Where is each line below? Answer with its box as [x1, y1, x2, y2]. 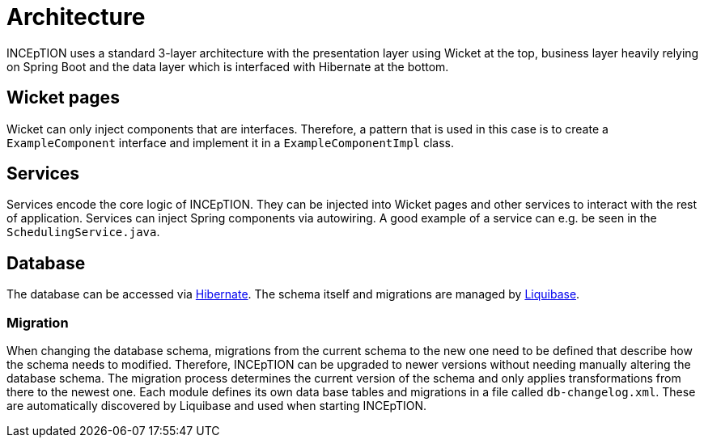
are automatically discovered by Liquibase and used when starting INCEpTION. [6, 399, 427, 413]
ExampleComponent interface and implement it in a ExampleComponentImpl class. [6, 135, 454, 150]
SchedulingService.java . [6, 225, 160, 239]
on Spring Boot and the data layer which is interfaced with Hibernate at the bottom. [6, 59, 449, 74]
